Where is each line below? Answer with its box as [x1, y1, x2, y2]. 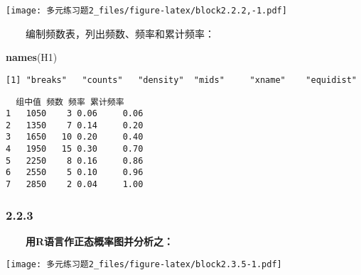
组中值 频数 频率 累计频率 [16, 96, 124, 107]
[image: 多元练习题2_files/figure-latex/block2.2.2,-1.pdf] [6, 6, 287, 16]
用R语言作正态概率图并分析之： [26, 233, 174, 248]
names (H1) [6, 50, 58, 64]
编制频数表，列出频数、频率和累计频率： [25, 26, 215, 40]
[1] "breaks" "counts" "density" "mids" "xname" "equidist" [6, 74, 357, 85]
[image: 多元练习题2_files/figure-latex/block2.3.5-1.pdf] [6, 259, 282, 269]
